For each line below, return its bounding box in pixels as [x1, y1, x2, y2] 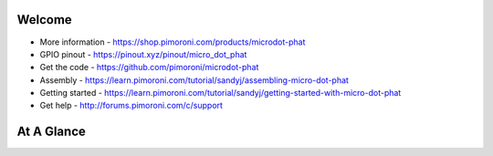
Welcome [16, 12, 72, 27]
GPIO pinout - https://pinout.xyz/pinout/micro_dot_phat [39, 48, 247, 59]
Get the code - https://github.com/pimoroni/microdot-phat [39, 62, 259, 73]
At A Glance [16, 124, 87, 140]
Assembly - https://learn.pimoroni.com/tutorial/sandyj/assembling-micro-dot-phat [39, 74, 349, 86]
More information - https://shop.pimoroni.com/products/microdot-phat [39, 36, 306, 47]
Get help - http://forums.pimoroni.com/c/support [39, 100, 224, 111]
